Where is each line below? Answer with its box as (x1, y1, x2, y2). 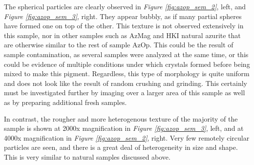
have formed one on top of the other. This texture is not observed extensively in (4, 21, 244, 31)
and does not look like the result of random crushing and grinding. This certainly (4, 78, 247, 88)
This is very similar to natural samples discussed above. (4, 151, 170, 162)
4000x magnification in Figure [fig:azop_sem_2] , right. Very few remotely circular (4, 132, 250, 143)
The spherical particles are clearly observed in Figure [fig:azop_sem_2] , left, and (4, 1, 246, 11)
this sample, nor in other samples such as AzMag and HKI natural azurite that (4, 30, 241, 40)
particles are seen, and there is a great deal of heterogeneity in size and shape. (4, 142, 238, 152)
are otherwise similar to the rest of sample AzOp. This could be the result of (4, 40, 233, 50)
